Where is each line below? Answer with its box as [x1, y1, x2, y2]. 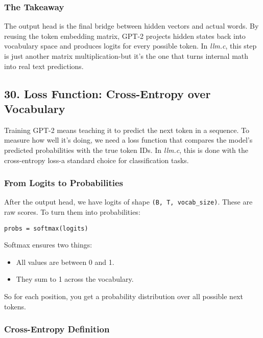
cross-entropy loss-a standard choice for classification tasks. [4, 154, 189, 165]
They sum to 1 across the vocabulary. [16, 274, 134, 284]
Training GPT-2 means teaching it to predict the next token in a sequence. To [4, 124, 250, 135]
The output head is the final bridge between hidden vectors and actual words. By [4, 20, 259, 31]
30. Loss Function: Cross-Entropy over [4, 85, 211, 101]
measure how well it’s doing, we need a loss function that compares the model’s [4, 134, 253, 145]
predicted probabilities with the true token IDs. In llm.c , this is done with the [4, 144, 248, 155]
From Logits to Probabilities [4, 176, 124, 189]
